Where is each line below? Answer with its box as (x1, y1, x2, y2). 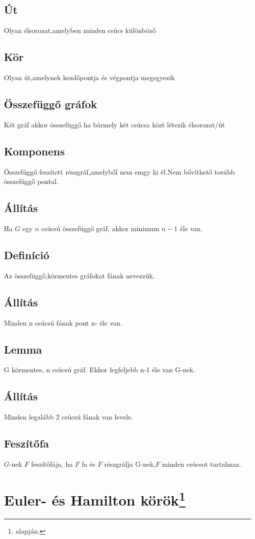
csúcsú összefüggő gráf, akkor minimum (41, 223, 159, 233)
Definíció (4, 247, 50, 262)
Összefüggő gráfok (4, 96, 98, 111)
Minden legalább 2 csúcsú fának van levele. (4, 412, 133, 422)
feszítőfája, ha (31, 458, 73, 469)
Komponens (4, 143, 65, 158)
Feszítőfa (4, 436, 49, 451)
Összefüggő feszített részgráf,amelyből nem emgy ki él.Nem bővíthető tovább (4, 166, 235, 177)
